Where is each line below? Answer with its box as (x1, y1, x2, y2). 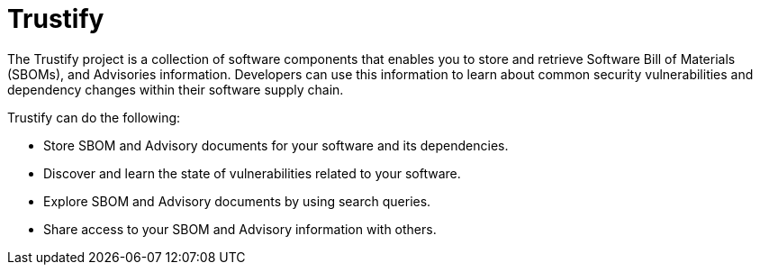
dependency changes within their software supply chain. (7, 81, 344, 97)
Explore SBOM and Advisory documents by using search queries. (43, 193, 431, 209)
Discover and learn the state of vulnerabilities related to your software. (43, 165, 461, 181)
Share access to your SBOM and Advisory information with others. (43, 221, 437, 237)
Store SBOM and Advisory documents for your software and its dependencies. (43, 137, 509, 153)
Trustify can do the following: (7, 109, 181, 125)
